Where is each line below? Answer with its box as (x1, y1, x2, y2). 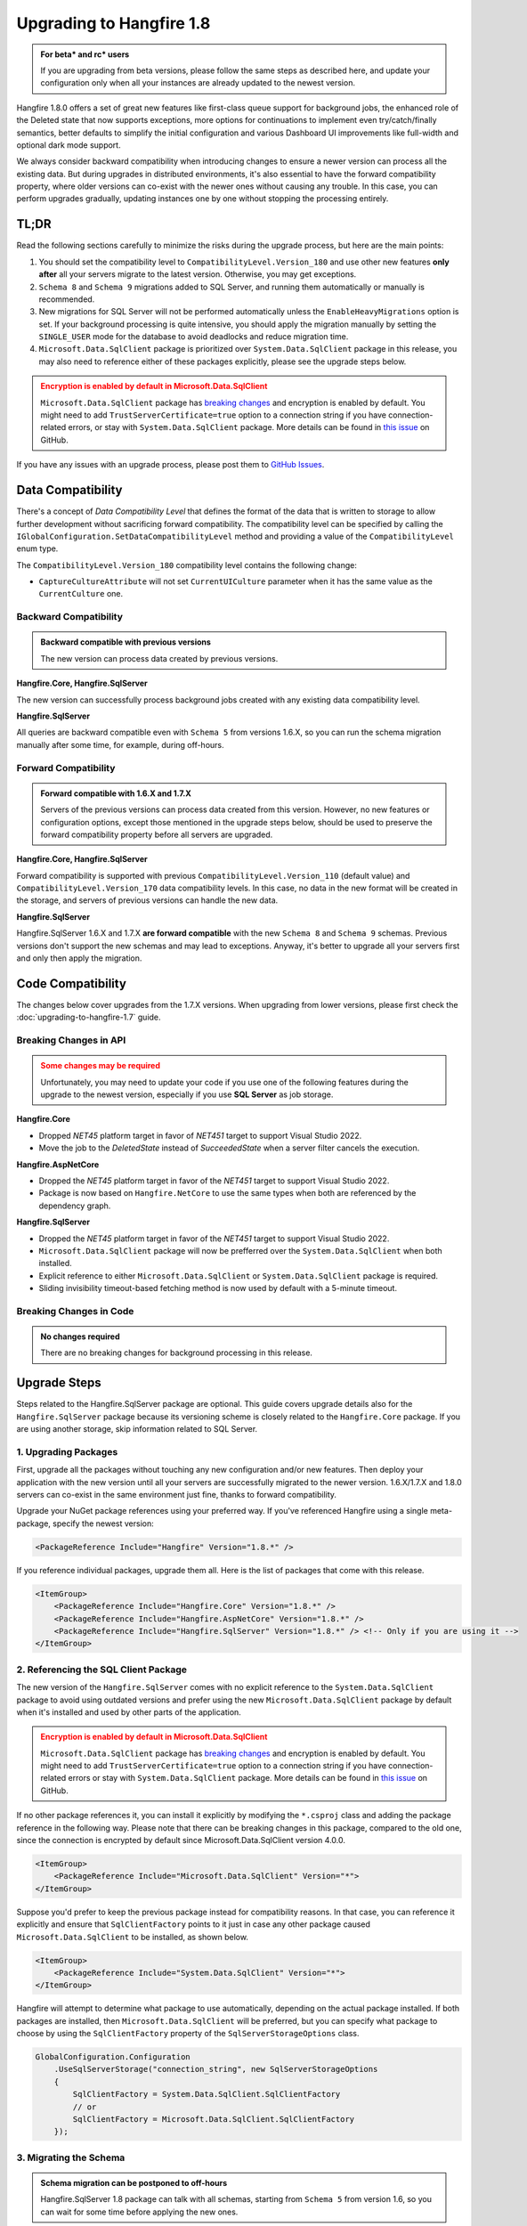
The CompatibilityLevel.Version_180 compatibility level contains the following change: (16, 559, 358, 570)
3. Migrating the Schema (16, 2151, 126, 2164)
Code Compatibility (16, 976, 126, 991)
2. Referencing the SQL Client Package (16, 1663, 187, 1676)
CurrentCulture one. (38, 589, 124, 599)
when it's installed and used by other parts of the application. (16, 1706, 242, 1718)
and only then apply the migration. (16, 953, 142, 963)
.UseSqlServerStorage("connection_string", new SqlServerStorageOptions (53, 2064, 378, 2075)
